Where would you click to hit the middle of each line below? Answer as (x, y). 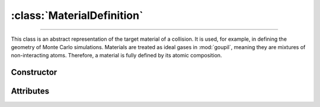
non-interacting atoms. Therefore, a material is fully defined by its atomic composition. (116, 56)
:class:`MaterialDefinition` (77, 15)
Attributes (30, 91)
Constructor (34, 72)
